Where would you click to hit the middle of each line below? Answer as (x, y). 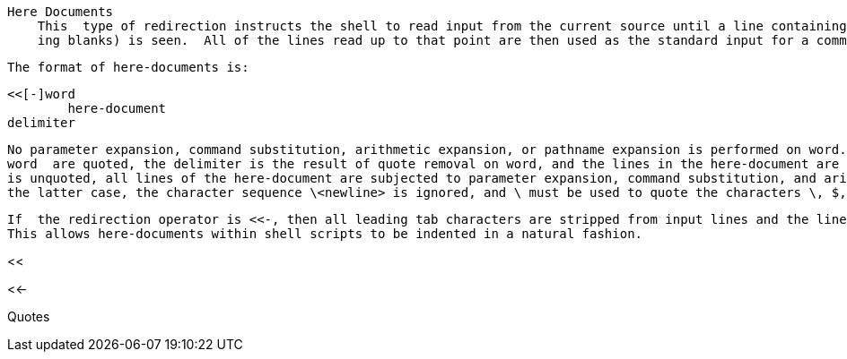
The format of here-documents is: (128, 67)
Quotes (29, 316)
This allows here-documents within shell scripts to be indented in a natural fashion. (325, 234)
